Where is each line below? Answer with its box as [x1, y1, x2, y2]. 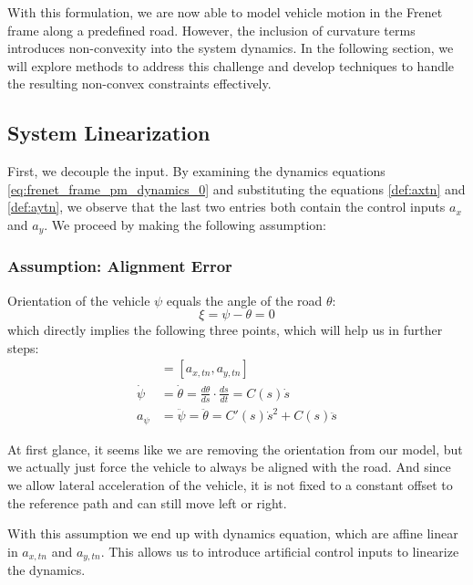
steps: [7, 338, 39, 357]
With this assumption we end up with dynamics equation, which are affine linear [7, 524, 458, 543]
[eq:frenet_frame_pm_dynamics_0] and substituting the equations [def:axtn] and [7, 179, 466, 198]
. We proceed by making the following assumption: [44, 214, 326, 234]
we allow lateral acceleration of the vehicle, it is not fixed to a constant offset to [7, 475, 453, 494]
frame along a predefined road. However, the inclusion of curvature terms [7, 20, 416, 39]
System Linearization [7, 119, 211, 147]
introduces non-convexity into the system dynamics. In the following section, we [7, 38, 454, 57]
